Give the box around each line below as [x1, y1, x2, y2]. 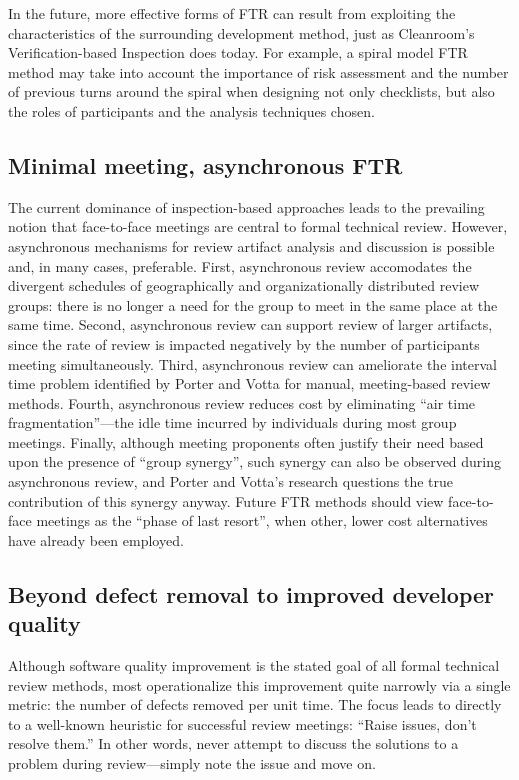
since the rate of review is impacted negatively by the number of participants [8, 333, 480, 354]
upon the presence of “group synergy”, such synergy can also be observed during [8, 451, 502, 472]
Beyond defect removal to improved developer [8, 578, 495, 609]
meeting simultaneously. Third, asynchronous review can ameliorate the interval [8, 353, 497, 374]
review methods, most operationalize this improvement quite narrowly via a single [8, 674, 511, 695]
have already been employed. [8, 529, 184, 550]
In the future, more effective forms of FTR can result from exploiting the [8, 3, 456, 23]
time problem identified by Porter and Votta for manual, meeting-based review [8, 373, 491, 394]
